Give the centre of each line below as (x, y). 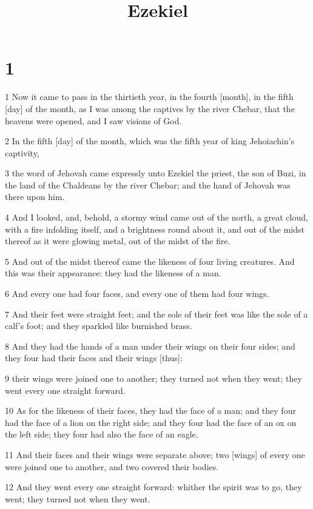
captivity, (22, 152)
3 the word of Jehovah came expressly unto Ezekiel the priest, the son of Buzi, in (156, 173)
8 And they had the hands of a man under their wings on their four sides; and (150, 346)
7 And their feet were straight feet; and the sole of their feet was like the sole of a (156, 314)
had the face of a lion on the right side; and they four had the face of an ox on (151, 422)
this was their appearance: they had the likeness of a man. (113, 273)
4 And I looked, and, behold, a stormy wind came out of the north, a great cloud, (156, 217)
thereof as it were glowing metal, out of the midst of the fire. (118, 241)
